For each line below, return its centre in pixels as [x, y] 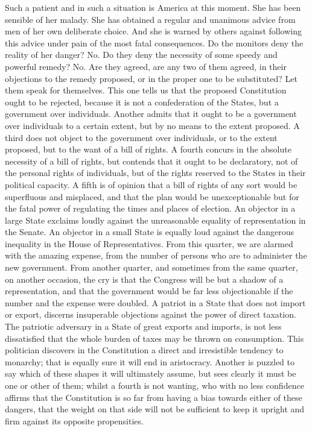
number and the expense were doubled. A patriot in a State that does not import [155, 302]
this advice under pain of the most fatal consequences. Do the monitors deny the [154, 42]
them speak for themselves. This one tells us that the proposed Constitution [146, 90]
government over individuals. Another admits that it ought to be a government [151, 114]
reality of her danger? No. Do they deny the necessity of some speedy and [141, 55]
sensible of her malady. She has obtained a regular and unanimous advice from [150, 19]
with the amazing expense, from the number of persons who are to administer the [156, 255]
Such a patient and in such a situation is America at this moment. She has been [153, 7]
